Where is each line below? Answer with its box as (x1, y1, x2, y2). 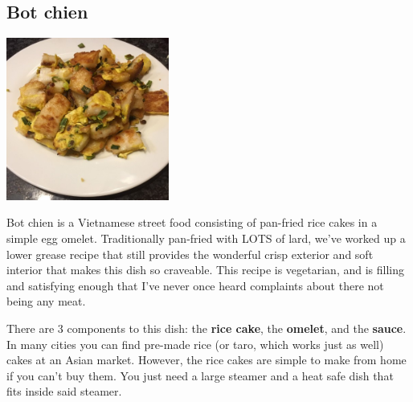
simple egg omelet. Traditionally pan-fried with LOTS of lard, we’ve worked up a (6, 229, 406, 246)
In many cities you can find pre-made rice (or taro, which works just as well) (6, 335, 384, 352)
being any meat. (6, 293, 86, 310)
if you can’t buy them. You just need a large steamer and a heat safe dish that (6, 367, 394, 384)
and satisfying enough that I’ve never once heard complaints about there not (6, 277, 384, 293)
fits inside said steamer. (6, 383, 122, 400)
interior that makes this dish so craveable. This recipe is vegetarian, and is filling (6, 261, 404, 278)
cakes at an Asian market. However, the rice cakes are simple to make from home (6, 351, 407, 368)
